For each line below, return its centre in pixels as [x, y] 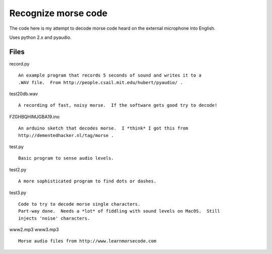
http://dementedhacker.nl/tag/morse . [66, 135]
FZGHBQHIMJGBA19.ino [35, 116]
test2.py [18, 169]
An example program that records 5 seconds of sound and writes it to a [110, 75]
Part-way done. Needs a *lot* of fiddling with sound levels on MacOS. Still [119, 211]
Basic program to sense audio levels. [66, 158]
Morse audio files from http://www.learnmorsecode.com [87, 241]
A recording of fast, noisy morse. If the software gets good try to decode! [118, 105]
